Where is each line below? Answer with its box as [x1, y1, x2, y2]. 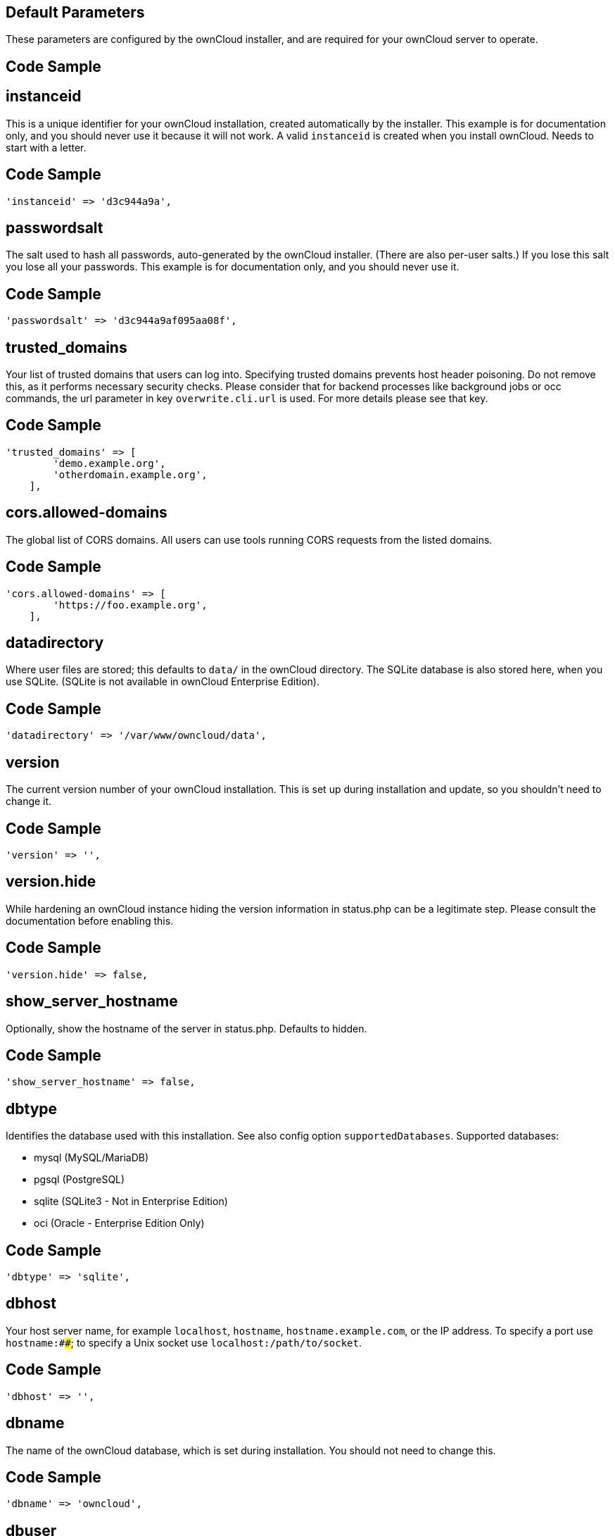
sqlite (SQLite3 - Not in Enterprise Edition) [34, 1195, 228, 1208]
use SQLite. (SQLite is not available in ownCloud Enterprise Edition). [6, 675, 319, 688]
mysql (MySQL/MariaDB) [34, 1151, 149, 1164]
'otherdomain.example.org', [53, 468, 208, 480]
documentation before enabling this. [6, 914, 174, 927]
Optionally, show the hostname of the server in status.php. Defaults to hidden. [6, 1022, 367, 1035]
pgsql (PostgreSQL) [34, 1173, 125, 1186]
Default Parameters [6, 4, 145, 21]
